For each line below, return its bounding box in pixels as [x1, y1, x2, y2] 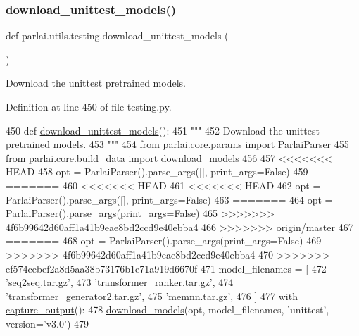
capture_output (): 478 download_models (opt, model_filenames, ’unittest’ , [6, 302, 329, 317]
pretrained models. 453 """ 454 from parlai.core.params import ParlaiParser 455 [6, 137, 349, 151]
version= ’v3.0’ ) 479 [6, 316, 89, 330]
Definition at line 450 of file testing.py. [6, 99, 172, 113]
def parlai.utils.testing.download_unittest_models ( [6, 28, 229, 43]
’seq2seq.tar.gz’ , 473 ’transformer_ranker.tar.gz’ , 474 [6, 275, 234, 290]
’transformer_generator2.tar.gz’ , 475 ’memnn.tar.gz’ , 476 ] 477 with [6, 288, 298, 303]
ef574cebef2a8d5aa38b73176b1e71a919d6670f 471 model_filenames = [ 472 [6, 261, 327, 275]
